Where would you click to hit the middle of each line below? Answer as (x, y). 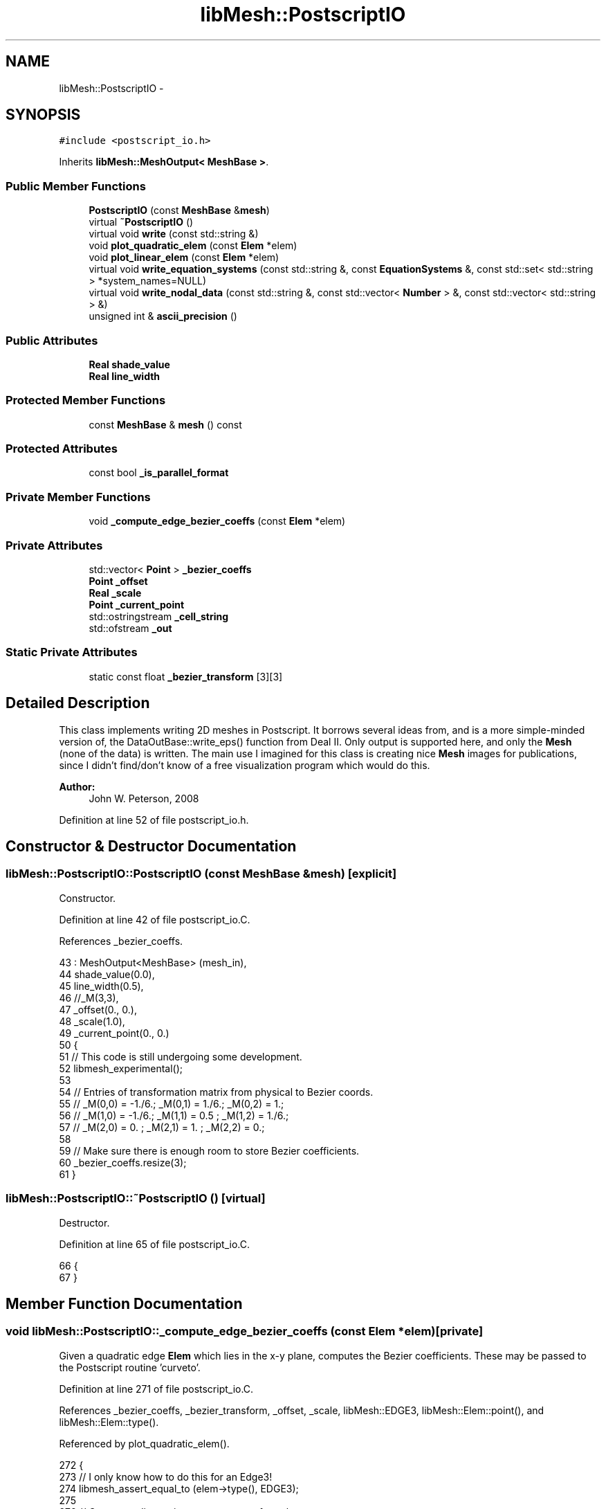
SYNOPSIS (43, 115)
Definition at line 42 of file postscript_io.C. (155, 919)
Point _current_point (137, 604)
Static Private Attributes (72, 652)
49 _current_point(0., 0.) (114, 1033)
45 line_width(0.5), (101, 986)
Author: (77, 786)
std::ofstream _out (130, 628)
